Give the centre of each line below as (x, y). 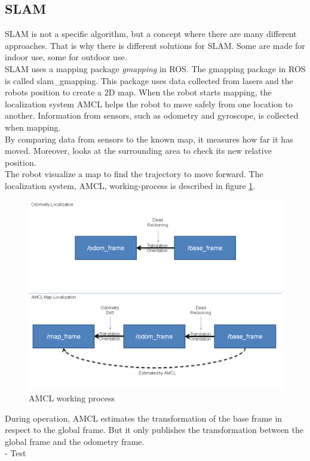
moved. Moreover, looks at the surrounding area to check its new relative (138, 151)
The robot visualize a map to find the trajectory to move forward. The (134, 174)
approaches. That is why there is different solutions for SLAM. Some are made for (155, 45)
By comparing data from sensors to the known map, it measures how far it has (149, 139)
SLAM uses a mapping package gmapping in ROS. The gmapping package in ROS (155, 68)
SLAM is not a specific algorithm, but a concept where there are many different (151, 34)
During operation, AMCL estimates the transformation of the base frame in (144, 418)
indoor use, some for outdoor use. (66, 57)
